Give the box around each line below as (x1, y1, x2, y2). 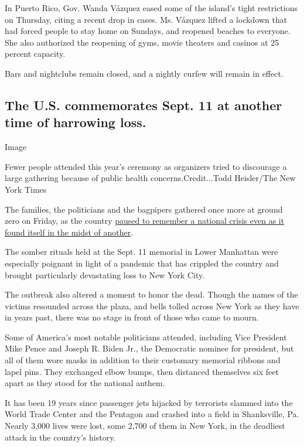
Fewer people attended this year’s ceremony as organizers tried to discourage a (5, 160, 287, 172)
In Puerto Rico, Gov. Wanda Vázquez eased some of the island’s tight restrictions (5, 2, 298, 13)
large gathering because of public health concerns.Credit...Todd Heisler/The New (5, 172, 296, 184)
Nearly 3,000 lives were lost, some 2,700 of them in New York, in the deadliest (5, 419, 285, 432)
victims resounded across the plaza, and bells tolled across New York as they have (5, 299, 299, 312)
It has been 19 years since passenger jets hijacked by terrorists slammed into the (5, 396, 293, 408)
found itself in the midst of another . (5, 226, 134, 238)
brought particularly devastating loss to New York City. (5, 268, 205, 281)
